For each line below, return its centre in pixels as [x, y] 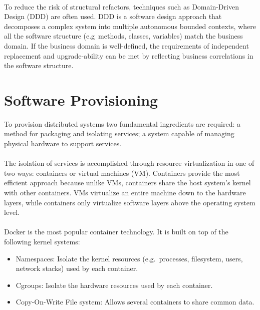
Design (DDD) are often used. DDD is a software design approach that [113, 16]
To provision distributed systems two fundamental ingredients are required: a [122, 123]
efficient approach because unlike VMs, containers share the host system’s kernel [127, 183]
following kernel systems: [42, 241]
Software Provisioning [81, 99]
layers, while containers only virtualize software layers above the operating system [130, 202]
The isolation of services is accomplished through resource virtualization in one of [129, 163]
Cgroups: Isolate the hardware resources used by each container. [114, 285]
